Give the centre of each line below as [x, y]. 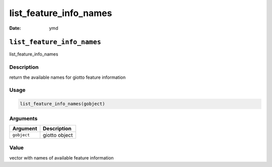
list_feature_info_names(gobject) [62, 104]
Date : [15, 28]
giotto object [58, 135]
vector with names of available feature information [61, 157]
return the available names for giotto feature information [67, 77]
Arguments [23, 118]
